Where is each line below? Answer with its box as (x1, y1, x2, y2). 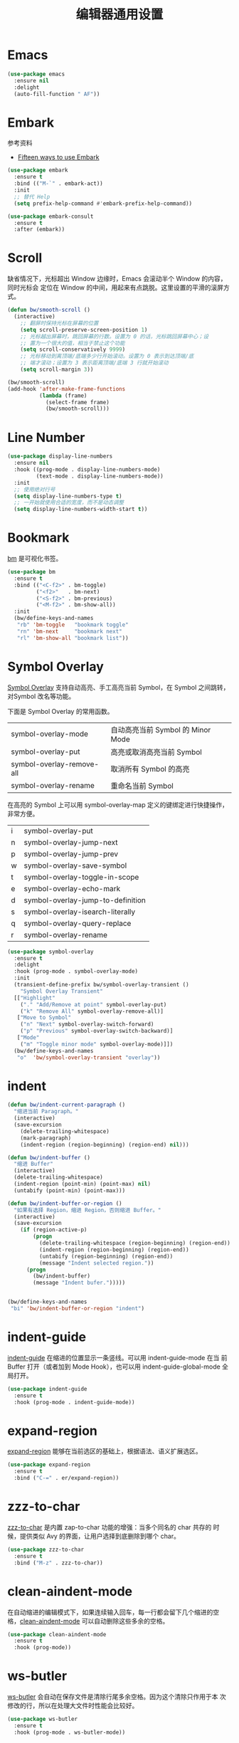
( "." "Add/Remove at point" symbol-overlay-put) (20, 1001, 167, 1008)
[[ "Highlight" (14, 994, 55, 1001)
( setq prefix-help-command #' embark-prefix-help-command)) (14, 200, 193, 207)
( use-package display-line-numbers (7, 453, 113, 460)
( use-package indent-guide (7, 1385, 87, 1392)
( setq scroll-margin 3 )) (20, 366, 94, 374)
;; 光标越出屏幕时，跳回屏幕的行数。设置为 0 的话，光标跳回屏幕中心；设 (20, 332, 209, 340)
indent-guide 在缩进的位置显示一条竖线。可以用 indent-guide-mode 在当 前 (7, 1353, 228, 1362)
